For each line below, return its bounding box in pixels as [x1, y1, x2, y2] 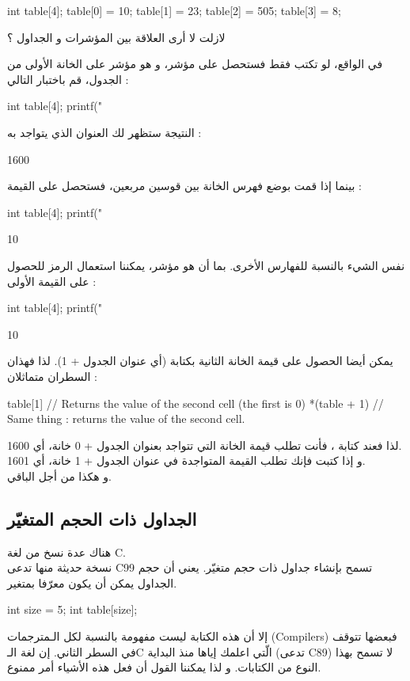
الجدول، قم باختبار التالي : [7, 70, 129, 87]
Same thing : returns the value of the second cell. [7, 410, 245, 427]
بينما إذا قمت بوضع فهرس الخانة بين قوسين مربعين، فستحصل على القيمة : [7, 177, 362, 194]
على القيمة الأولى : [7, 272, 97, 289]
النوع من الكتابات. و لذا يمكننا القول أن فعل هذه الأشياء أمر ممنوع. [7, 659, 321, 675]
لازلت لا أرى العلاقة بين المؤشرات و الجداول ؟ [7, 29, 226, 45]
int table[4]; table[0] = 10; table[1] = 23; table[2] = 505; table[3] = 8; [7, 2, 341, 18]
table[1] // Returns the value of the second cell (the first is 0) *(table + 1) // [7, 394, 384, 411]
